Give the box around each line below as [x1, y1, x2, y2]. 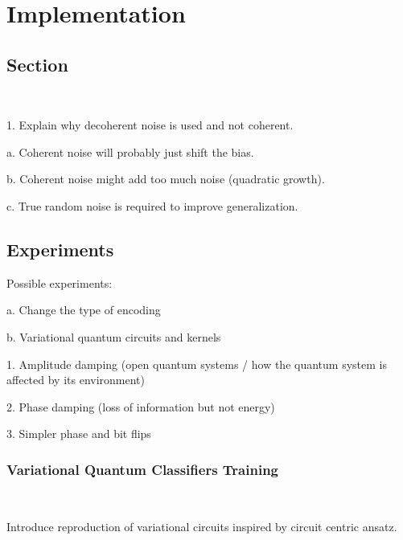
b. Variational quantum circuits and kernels [6, 328, 221, 345]
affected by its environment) [6, 371, 145, 388]
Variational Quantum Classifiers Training [6, 459, 279, 479]
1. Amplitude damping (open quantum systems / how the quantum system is [6, 355, 387, 372]
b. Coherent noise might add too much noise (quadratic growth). [6, 170, 325, 187]
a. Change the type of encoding [6, 301, 161, 318]
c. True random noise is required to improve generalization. [6, 197, 298, 214]
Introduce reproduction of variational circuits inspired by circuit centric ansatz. [6, 517, 397, 534]
